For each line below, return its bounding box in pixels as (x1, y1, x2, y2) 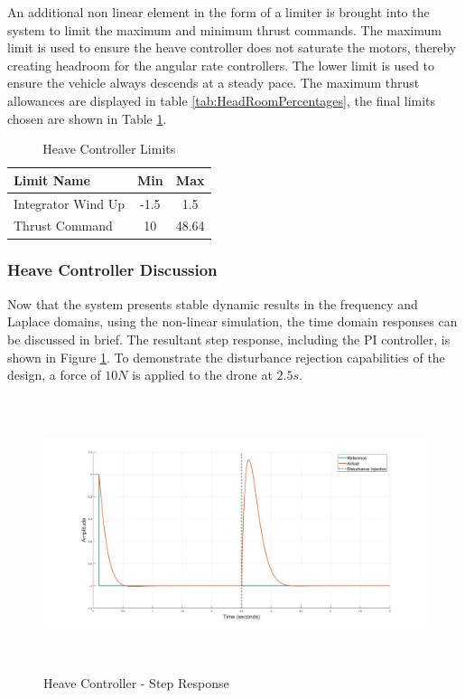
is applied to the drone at (132, 365, 273, 384)
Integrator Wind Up (14, 193, 125, 212)
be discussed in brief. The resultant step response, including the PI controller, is (7, 329, 451, 348)
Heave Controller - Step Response (43, 673, 229, 692)
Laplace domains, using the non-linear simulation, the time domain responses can (7, 312, 458, 331)
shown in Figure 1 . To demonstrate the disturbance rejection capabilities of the (7, 347, 445, 366)
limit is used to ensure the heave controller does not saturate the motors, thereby (7, 38, 457, 57)
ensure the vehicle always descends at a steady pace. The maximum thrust (7, 73, 420, 92)
